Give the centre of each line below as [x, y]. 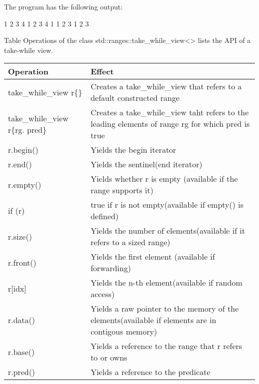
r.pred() [22, 372]
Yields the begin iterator [133, 150]
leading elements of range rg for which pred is [170, 124]
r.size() [20, 236]
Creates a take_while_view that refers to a [166, 86]
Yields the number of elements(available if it [168, 231]
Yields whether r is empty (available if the [164, 179]
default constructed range [135, 98]
